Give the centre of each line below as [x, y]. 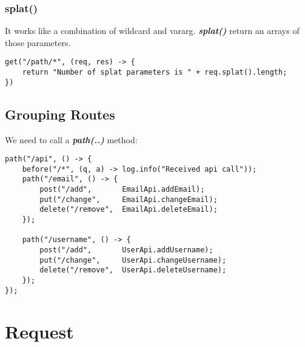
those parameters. [38, 42]
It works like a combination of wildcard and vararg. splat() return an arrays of [152, 31]
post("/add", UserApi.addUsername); [126, 250]
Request [39, 331]
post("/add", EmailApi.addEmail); [122, 190]
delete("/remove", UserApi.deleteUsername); [133, 270]
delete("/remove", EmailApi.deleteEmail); [129, 210]
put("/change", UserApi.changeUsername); [133, 260]
